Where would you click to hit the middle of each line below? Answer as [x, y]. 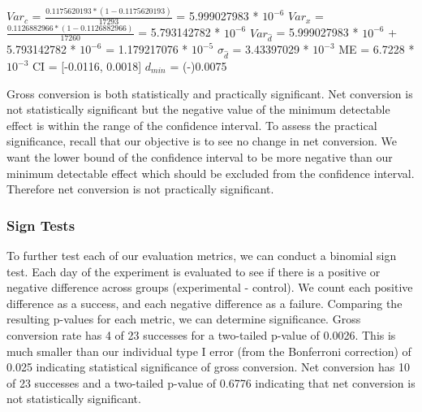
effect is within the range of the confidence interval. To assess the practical [192, 125]
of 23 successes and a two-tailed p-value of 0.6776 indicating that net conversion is [211, 382]
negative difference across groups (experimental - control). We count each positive [210, 287]
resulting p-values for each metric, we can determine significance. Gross [184, 319]
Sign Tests [41, 225]
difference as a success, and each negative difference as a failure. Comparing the [205, 303]
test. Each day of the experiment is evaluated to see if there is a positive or [194, 271]
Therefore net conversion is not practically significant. [140, 189]
